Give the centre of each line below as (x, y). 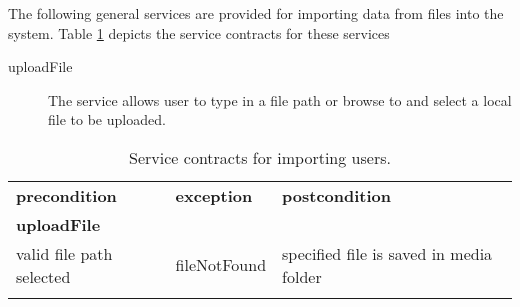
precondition (66, 195)
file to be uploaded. (107, 119)
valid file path (64, 253)
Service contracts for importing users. (260, 157)
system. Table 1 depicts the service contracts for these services (199, 32)
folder (302, 276)
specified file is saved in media (387, 253)
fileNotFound (221, 265)
